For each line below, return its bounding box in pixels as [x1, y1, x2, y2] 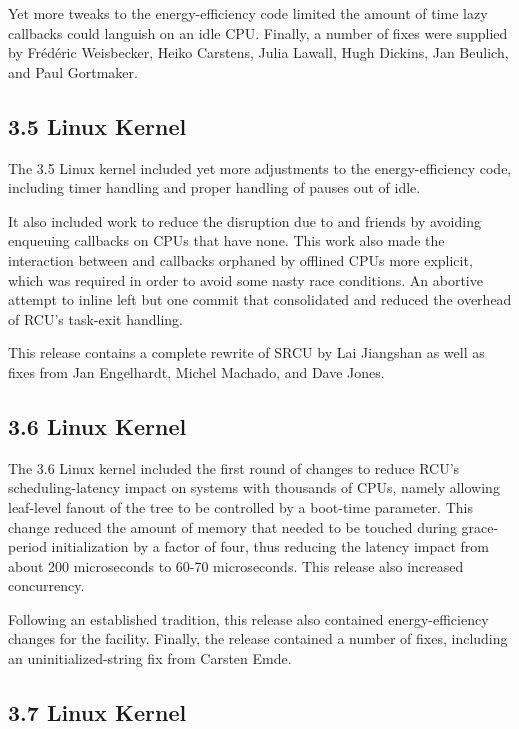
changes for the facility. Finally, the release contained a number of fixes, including [8, 628, 508, 649]
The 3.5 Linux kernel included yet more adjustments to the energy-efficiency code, [8, 157, 512, 178]
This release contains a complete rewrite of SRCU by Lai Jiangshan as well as [8, 342, 485, 363]
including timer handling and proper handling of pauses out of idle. [8, 177, 421, 198]
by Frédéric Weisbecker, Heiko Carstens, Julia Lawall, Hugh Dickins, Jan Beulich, [8, 42, 509, 63]
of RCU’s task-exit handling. [8, 308, 183, 329]
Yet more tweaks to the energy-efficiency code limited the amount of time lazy [8, 3, 488, 23]
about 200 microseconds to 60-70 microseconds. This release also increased [8, 555, 464, 576]
